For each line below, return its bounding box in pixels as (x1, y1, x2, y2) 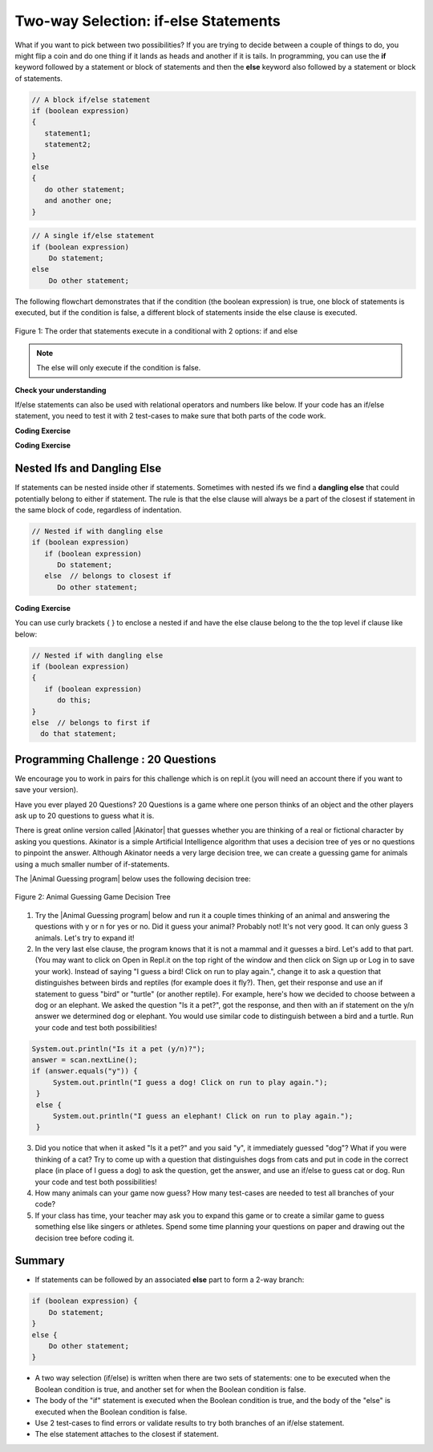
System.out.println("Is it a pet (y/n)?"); (31, 1044, 206, 1054)
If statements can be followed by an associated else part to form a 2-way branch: (34, 1275, 305, 1284)
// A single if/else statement (31, 231, 156, 241)
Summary (14, 1254, 65, 1268)
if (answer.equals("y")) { (31, 1066, 138, 1076)
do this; (57, 696, 91, 705)
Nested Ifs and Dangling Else (14, 462, 162, 475)
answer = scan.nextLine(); (31, 1055, 138, 1065)
